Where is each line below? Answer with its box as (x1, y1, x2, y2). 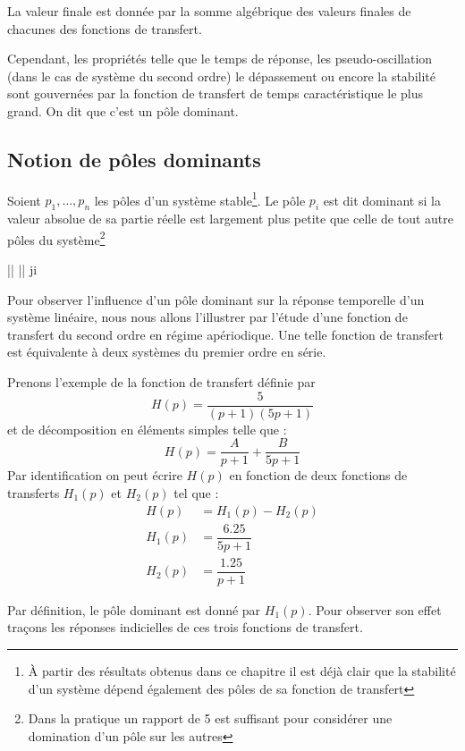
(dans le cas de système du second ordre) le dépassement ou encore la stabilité (7, 66, 435, 85)
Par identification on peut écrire (7, 466, 182, 485)
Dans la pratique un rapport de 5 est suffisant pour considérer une (28, 709, 393, 728)
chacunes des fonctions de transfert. (7, 19, 202, 38)
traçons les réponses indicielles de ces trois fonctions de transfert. (7, 618, 363, 637)
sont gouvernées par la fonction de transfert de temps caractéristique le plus (7, 84, 424, 103)
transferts (7, 483, 60, 502)
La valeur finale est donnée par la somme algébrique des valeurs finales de (7, 2, 411, 20)
